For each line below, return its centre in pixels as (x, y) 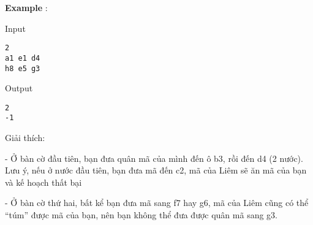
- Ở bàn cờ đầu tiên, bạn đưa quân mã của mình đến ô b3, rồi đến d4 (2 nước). (154, 158)
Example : (26, 7)
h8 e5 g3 (23, 68)
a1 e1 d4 (23, 58)
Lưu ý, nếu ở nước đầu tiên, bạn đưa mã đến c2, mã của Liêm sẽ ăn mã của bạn (156, 170)
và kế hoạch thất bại (43, 182)
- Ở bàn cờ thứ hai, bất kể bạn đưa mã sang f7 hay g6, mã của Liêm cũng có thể (157, 203)
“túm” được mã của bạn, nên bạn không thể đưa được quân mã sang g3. (141, 215)
